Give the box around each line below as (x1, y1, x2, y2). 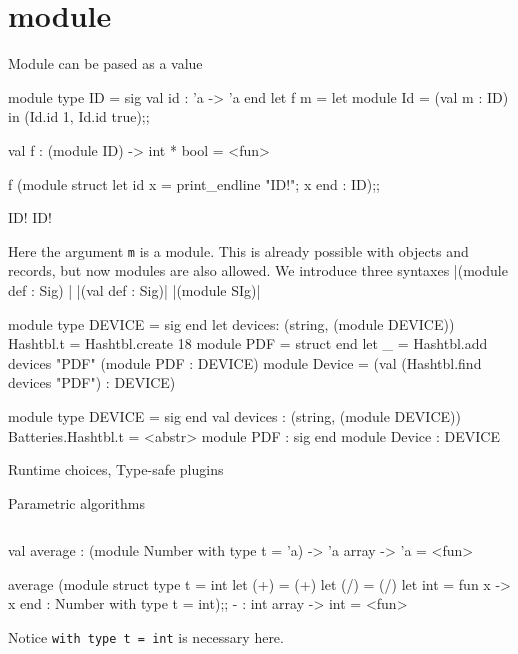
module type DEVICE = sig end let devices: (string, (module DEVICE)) (8, 313, 455, 334)
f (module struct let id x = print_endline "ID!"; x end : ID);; (8, 173, 380, 194)
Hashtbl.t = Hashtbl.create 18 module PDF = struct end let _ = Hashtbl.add (8, 333, 488, 354)
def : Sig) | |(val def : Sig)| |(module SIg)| (8, 279, 261, 300)
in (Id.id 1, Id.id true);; (8, 106, 150, 127)
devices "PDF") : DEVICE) (8, 372, 176, 393)
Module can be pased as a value (8, 53, 203, 74)
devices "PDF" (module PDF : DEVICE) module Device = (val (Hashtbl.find (8, 352, 482, 373)
